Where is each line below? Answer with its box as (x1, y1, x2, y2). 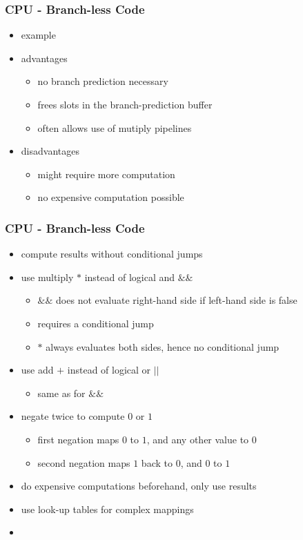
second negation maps (37, 455, 130, 470)
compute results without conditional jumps (21, 247, 203, 261)
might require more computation (37, 166, 175, 181)
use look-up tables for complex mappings (21, 501, 194, 516)
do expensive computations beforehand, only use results (21, 479, 257, 493)
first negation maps (37, 432, 119, 446)
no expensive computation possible (37, 190, 184, 204)
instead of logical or (67, 363, 151, 377)
